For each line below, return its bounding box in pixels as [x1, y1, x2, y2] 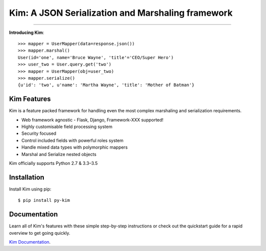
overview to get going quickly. [9, 230, 70, 236]
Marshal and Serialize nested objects [21, 151, 97, 157]
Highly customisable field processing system [21, 124, 113, 129]
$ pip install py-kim [18, 197, 70, 203]
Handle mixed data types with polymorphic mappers [21, 144, 128, 150]
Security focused [21, 130, 57, 136]
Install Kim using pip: [9, 186, 52, 192]
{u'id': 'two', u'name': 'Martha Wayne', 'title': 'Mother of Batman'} [18, 82, 195, 88]
